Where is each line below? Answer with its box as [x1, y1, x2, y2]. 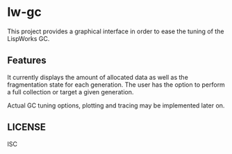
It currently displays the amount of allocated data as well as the [7, 73, 189, 81]
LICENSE [7, 121, 47, 133]
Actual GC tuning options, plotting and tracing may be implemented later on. [7, 101, 225, 110]
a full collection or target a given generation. [7, 87, 134, 96]
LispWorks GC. [7, 34, 50, 42]
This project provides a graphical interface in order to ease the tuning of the [7, 27, 224, 35]
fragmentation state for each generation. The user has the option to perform [7, 80, 226, 89]
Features [7, 55, 47, 67]
